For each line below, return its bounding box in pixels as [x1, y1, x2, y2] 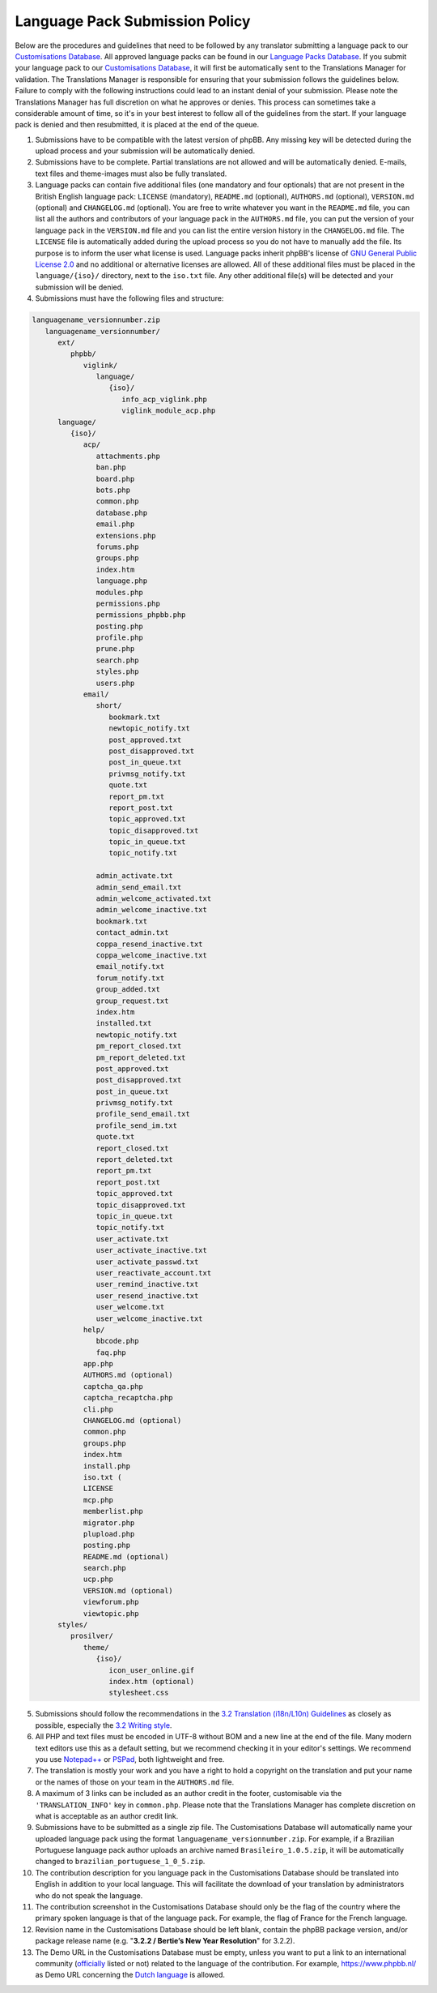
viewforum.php [83, 1597, 139, 1607]
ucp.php [83, 1575, 113, 1584]
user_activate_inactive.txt [95, 1245, 208, 1255]
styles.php [95, 667, 139, 676]
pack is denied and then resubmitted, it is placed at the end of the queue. [15, 120, 260, 130]
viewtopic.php [83, 1609, 139, 1618]
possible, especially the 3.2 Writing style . [35, 1720, 172, 1730]
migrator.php [83, 1518, 135, 1528]
